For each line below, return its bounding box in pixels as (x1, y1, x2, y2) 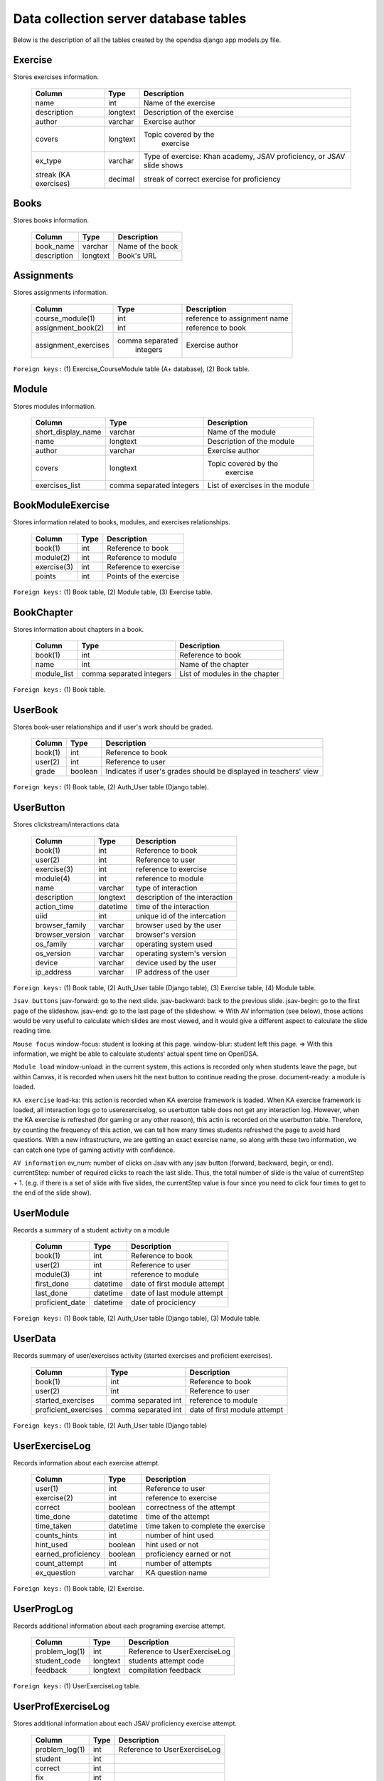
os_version (35, 948, 71, 958)
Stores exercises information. (13, 73, 100, 81)
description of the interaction (135, 892, 233, 902)
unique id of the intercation (135, 910, 227, 920)
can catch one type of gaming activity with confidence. (13, 1146, 176, 1154)
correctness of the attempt (146, 1502, 235, 1512)
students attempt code (128, 1656, 204, 1666)
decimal (107, 174, 135, 184)
